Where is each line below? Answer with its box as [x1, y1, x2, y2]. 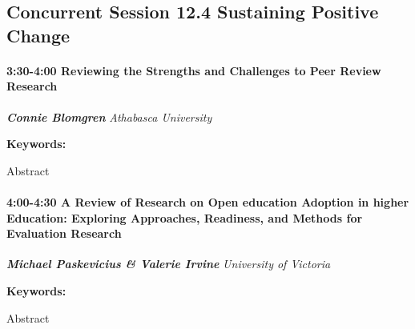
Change [6, 22, 71, 47]
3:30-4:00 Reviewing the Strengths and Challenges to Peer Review [6, 62, 381, 78]
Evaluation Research [6, 225, 122, 242]
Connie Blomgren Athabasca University [6, 108, 212, 125]
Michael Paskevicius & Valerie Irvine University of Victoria [6, 255, 331, 272]
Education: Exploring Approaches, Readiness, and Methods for [6, 209, 363, 226]
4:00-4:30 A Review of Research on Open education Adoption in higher [6, 193, 409, 210]
